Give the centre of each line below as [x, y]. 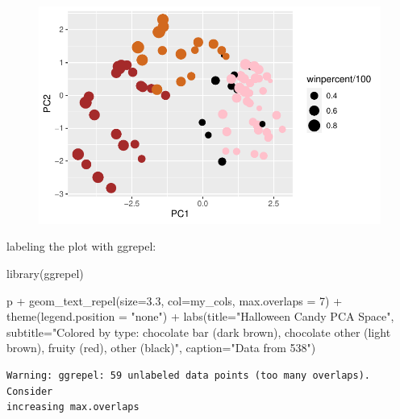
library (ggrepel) [45, 273]
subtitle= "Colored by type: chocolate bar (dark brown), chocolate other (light [199, 332]
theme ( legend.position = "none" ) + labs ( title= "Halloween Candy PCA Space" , [200, 316]
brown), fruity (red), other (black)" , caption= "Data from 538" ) [161, 348]
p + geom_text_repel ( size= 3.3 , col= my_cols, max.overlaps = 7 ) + [175, 300]
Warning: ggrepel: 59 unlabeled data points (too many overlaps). [189, 375]
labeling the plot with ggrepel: [81, 246]
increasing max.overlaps [73, 407]
